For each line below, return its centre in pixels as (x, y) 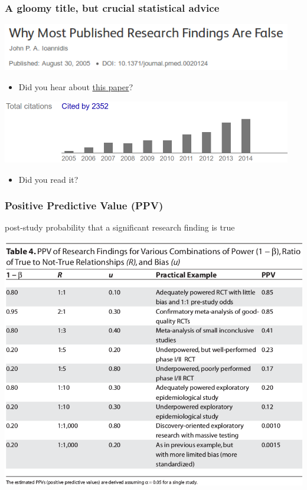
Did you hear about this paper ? (76, 87)
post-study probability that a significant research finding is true (120, 227)
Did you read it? (48, 179)
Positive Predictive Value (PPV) (84, 205)
